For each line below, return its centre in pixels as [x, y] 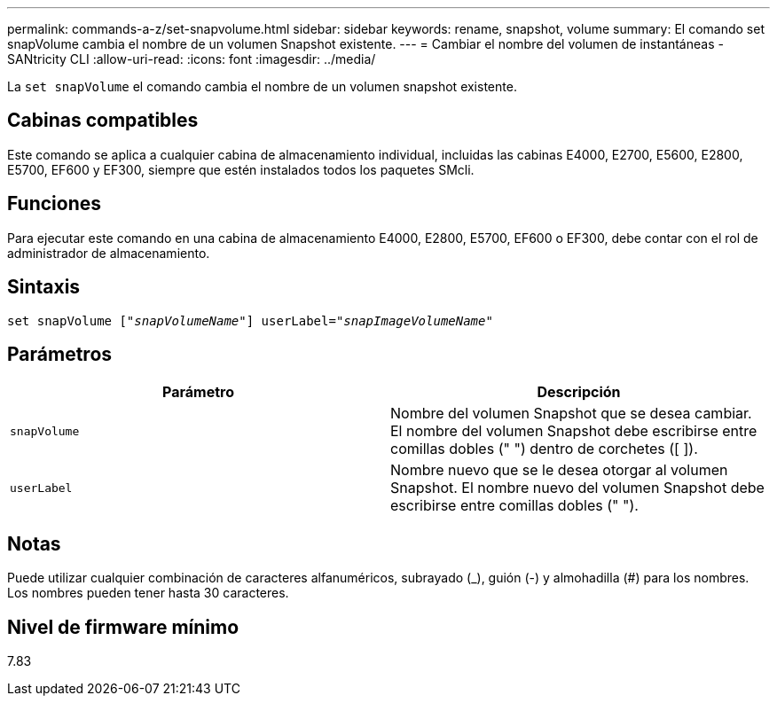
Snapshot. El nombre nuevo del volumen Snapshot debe [577, 488]
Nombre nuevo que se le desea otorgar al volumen [559, 470]
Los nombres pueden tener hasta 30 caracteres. [148, 593]
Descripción [579, 392]
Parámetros [60, 354]
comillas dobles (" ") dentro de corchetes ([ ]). [544, 449]
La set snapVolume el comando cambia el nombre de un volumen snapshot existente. [262, 86]
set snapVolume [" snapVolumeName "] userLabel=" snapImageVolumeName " [250, 320]
